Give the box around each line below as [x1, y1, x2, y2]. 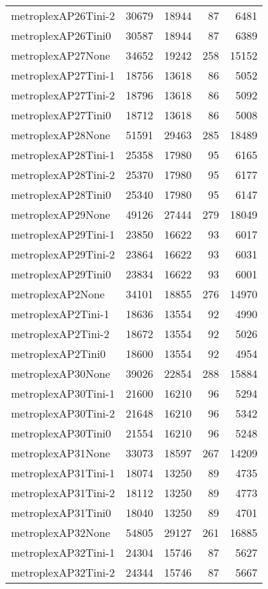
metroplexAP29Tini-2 [11, 246, 115, 262]
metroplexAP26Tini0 [11, 27, 112, 43]
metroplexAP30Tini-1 [11, 385, 115, 401]
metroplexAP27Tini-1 [11, 67, 115, 83]
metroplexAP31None [11, 445, 110, 461]
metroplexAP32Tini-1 [11, 544, 115, 560]
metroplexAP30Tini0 [11, 425, 112, 441]
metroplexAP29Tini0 [11, 266, 112, 282]
